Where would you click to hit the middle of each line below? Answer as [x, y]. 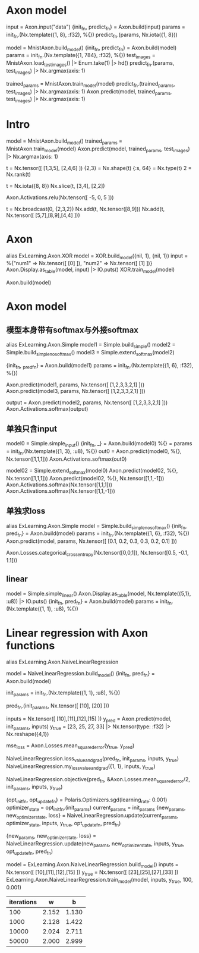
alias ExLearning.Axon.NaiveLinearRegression [62, 662]
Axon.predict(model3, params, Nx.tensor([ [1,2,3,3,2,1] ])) [76, 391]
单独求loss [26, 511]
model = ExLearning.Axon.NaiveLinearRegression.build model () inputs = [93, 865]
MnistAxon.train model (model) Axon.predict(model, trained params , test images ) [98, 149]
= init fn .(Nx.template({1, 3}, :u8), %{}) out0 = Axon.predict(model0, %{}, [94, 452]
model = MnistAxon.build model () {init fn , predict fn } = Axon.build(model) [91, 48]
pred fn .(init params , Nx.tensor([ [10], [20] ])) [58, 706]
